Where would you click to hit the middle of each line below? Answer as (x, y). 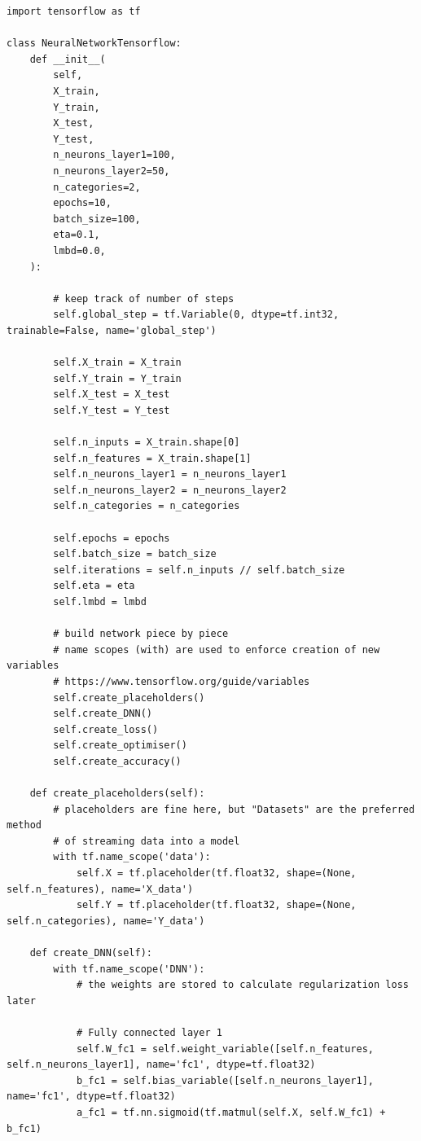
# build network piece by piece (141, 634)
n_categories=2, (97, 187)
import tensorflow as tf (74, 11)
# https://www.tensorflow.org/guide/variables (182, 681)
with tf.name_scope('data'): (132, 857)
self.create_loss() (106, 729)
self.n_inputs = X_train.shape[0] (147, 443)
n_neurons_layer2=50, (112, 171)
